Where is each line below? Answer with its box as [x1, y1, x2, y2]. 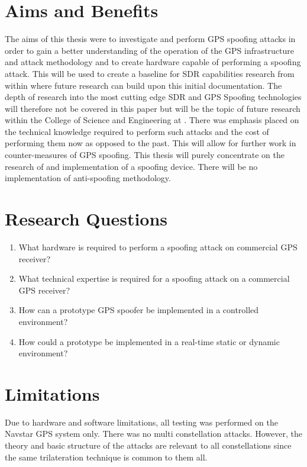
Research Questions [5, 207, 168, 231]
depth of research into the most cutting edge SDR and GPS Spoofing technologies [5, 91, 302, 103]
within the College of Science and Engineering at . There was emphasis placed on [5, 114, 299, 126]
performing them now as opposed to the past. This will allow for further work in [5, 137, 296, 149]
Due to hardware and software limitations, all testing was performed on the [5, 416, 278, 428]
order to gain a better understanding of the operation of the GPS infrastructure [5, 44, 294, 56]
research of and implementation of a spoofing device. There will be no [5, 160, 258, 172]
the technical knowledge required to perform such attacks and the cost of [5, 125, 269, 137]
